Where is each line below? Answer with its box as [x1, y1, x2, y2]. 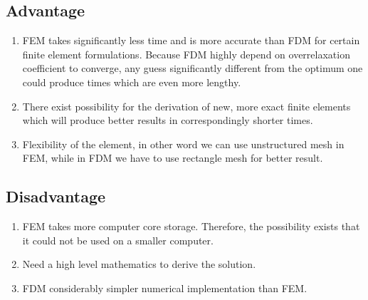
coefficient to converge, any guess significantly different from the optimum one [22, 61, 363, 76]
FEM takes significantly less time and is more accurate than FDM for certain [22, 33, 360, 48]
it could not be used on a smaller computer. [22, 232, 214, 247]
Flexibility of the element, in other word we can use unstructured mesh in [22, 136, 345, 151]
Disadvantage [6, 185, 106, 207]
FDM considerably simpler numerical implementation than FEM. [22, 280, 307, 295]
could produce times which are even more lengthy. [22, 74, 241, 89]
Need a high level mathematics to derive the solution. [22, 257, 256, 271]
